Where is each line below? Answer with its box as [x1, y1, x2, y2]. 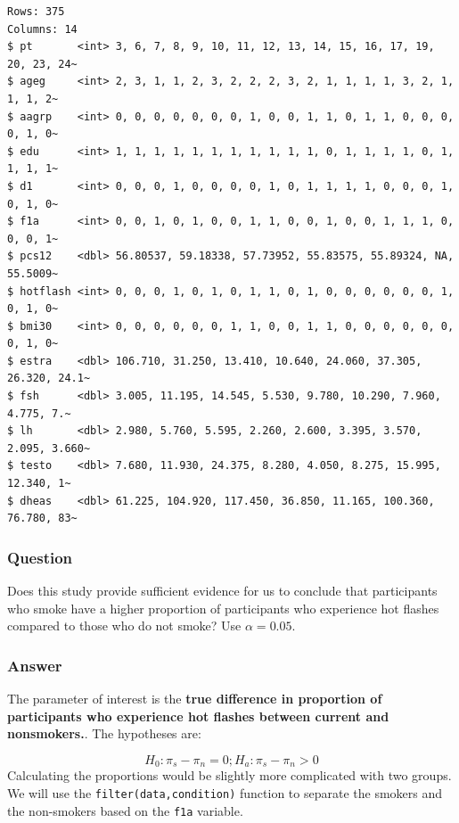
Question [7, 546, 73, 568]
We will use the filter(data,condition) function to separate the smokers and [7, 783, 443, 802]
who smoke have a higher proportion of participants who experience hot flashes [7, 598, 439, 617]
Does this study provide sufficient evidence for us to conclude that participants [7, 581, 438, 600]
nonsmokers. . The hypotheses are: [7, 724, 201, 743]
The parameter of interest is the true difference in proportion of [7, 689, 382, 708]
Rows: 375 [7, 5, 65, 18]
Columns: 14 [7, 22, 78, 36]
